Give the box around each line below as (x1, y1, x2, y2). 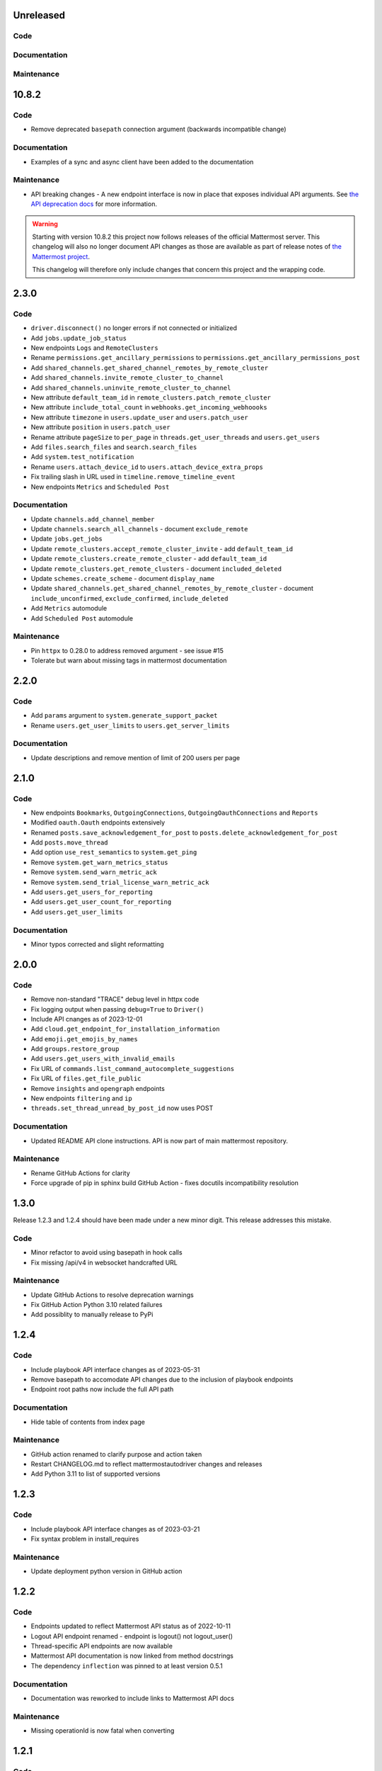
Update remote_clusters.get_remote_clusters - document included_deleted (30, 564, 282, 573)
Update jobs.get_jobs (30, 535, 103, 543)
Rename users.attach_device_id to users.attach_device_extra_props (30, 463, 263, 471)
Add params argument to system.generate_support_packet (30, 711, 218, 720)
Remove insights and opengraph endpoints (30, 1084, 166, 1092)
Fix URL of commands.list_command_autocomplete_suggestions (30, 1064, 235, 1073)
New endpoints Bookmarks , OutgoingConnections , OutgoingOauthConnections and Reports (30, 808, 318, 817)
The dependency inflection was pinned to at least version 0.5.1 (30, 1661, 223, 1670)
